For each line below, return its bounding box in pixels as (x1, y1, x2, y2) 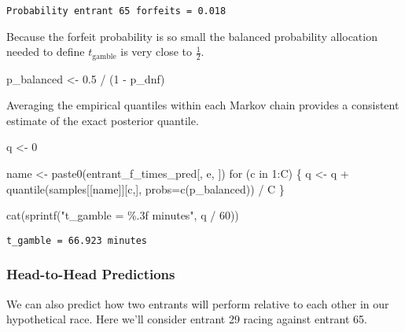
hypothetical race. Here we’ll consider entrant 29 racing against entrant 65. (6, 311, 367, 327)
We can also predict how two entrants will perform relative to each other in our (6, 295, 389, 312)
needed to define (6, 43, 85, 60)
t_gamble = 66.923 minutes (6, 234, 147, 246)
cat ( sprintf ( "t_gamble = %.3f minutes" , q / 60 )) (6, 207, 239, 223)
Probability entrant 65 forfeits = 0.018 (6, 6, 226, 17)
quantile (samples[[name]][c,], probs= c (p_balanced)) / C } (6, 180, 285, 197)
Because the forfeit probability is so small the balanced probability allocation (6, 28, 377, 44)
